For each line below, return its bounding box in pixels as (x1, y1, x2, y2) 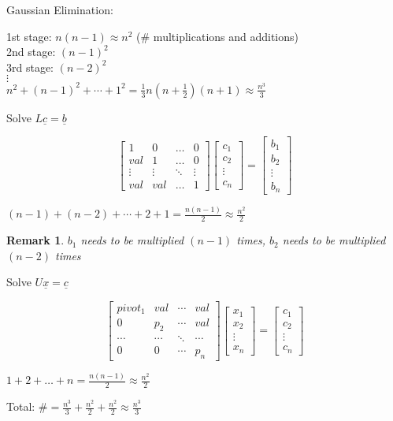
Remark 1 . (6, 232, 65, 248)
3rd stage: (6, 58, 54, 75)
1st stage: (6, 28, 52, 44)
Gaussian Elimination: (6, 2, 113, 17)
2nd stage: (6, 43, 56, 60)
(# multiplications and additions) (136, 28, 299, 44)
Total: (6, 398, 35, 415)
